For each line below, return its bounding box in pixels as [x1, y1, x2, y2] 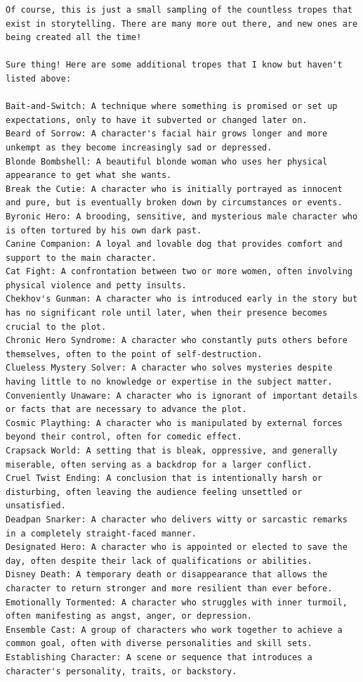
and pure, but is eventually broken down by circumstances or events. [6, 198, 343, 208]
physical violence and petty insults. [6, 280, 187, 290]
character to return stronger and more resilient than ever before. [6, 583, 333, 593]
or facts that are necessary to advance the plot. [6, 404, 247, 415]
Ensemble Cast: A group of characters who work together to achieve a [6, 624, 343, 635]
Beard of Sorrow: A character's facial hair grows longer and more [6, 129, 328, 139]
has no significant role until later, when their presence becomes [6, 308, 328, 319]
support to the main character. [6, 252, 157, 263]
